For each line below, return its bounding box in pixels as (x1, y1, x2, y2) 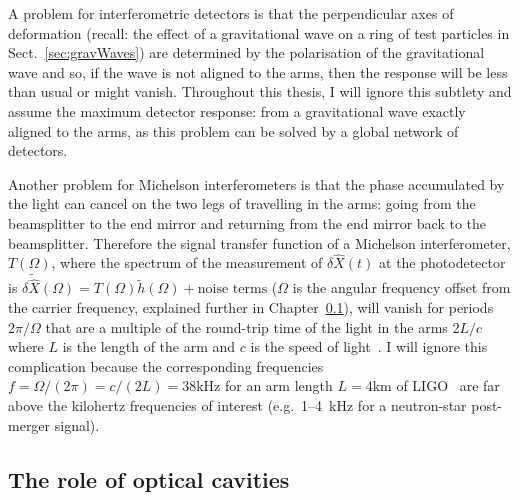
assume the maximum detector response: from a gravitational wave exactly (8, 100, 466, 121)
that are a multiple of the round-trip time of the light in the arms (45, 316, 448, 337)
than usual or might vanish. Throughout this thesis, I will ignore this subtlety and (8, 81, 512, 102)
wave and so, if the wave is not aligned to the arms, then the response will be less (8, 61, 508, 82)
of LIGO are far (396, 375, 500, 396)
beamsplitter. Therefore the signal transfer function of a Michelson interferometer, (8, 232, 511, 253)
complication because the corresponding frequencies (8, 355, 324, 376)
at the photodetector (379, 252, 506, 273)
